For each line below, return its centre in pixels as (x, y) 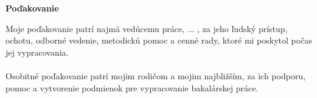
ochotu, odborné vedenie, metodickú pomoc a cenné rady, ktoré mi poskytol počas (159, 40)
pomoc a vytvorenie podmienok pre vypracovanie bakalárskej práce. (132, 87)
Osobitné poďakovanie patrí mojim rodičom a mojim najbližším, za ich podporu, (156, 75)
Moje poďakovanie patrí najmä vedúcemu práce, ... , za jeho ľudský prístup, (147, 28)
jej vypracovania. (37, 52)
